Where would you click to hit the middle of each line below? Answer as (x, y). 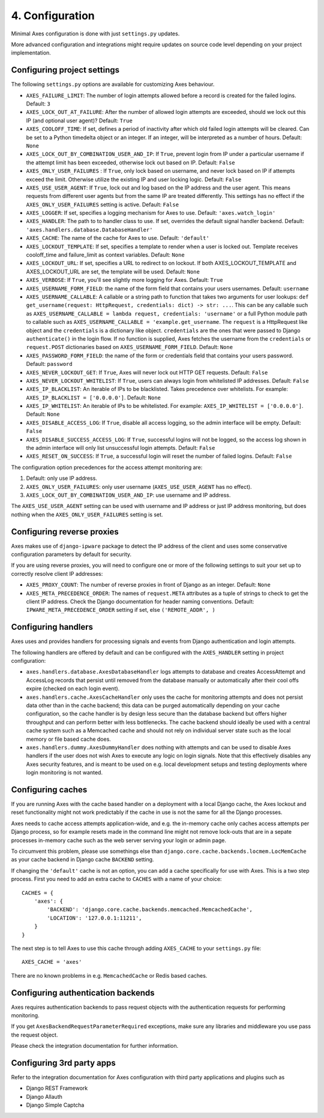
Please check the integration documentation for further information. (95, 1046)
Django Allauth (44, 1096)
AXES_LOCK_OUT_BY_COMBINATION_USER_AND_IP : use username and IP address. (128, 495)
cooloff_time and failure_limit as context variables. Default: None (106, 255)
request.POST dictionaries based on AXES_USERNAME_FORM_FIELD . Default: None (130, 347)
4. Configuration (53, 16)
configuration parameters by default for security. (71, 554)
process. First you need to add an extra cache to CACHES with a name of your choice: (116, 879)
